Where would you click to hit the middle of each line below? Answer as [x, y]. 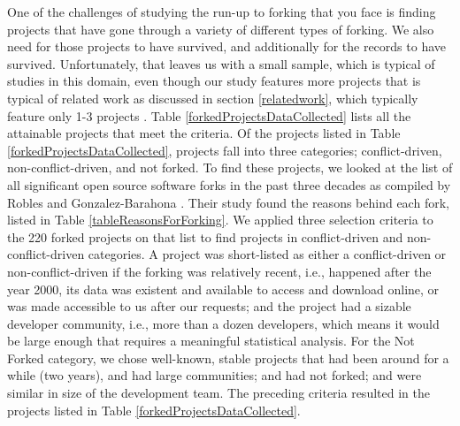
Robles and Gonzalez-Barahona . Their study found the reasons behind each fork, [228, 202]
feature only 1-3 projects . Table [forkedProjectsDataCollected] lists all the [209, 115]
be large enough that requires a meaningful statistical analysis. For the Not [211, 341]
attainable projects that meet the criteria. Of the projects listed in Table [204, 133]
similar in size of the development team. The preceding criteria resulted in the [218, 393]
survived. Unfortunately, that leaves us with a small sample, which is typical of [221, 63]
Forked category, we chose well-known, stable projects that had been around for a [228, 358]
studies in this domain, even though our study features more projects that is [214, 81]
